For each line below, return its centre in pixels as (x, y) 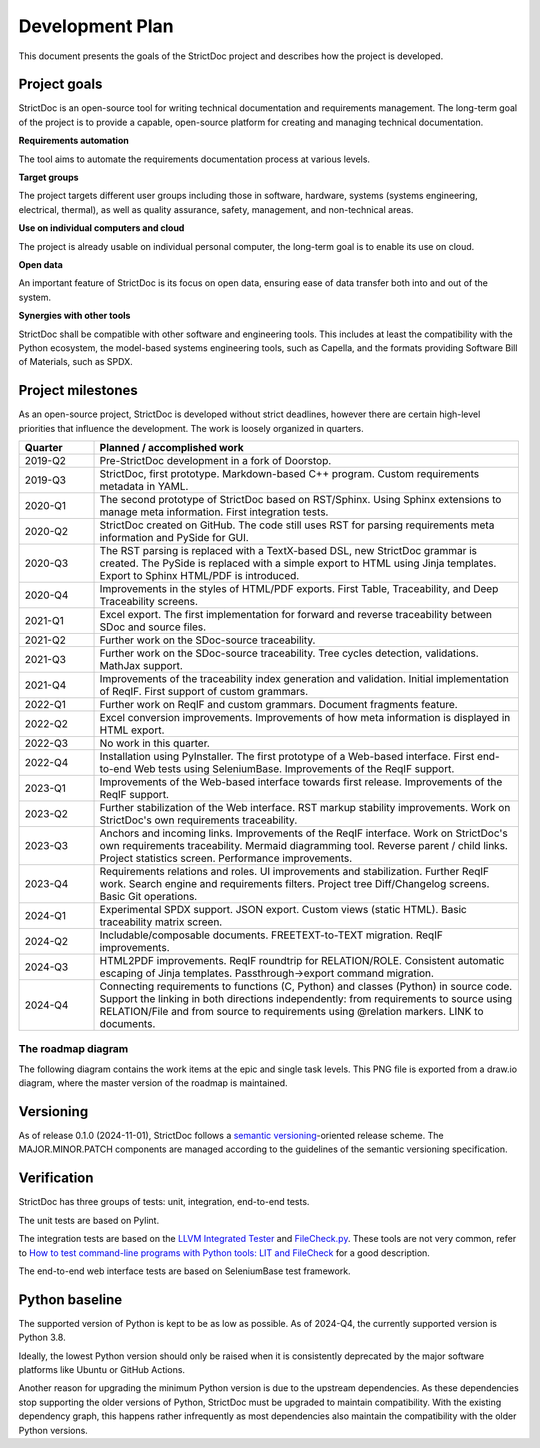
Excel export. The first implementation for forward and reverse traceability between (295, 614)
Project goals (60, 84)
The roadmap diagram (73, 1049)
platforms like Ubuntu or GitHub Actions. (101, 1369)
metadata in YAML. (144, 486)
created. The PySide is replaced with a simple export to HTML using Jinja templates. (298, 563)
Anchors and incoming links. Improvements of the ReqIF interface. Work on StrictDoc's (304, 833)
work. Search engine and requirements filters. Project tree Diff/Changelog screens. (294, 883)
